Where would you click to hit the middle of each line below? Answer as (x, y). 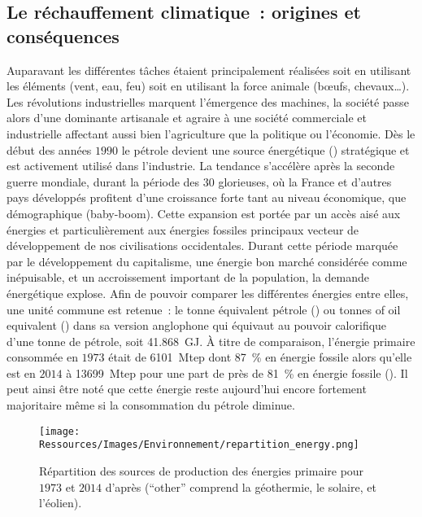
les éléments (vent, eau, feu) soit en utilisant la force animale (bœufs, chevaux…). (208, 86)
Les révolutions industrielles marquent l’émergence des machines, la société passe (208, 101)
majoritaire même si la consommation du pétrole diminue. (151, 405)
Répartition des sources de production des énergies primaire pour (202, 470)
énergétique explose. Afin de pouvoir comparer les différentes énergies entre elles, (208, 293)
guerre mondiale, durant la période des (103, 181)
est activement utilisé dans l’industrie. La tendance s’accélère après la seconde (201, 166)
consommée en (42, 357)
